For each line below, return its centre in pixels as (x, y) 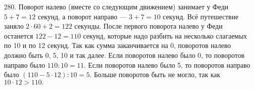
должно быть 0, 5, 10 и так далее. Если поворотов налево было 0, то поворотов (124, 55)
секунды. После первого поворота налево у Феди (149, 26)
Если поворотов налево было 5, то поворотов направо (169, 65)
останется (19, 35)
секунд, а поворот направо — (82, 16)
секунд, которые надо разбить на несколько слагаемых (165, 35)
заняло (14, 26)
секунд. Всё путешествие (201, 16)
